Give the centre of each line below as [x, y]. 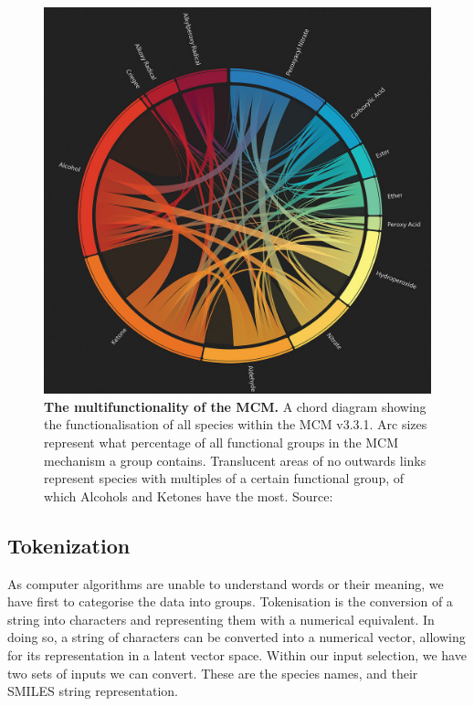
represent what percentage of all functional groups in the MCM [221, 442]
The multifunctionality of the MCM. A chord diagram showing [235, 406]
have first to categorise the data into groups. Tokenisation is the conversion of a [230, 601]
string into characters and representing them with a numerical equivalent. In [221, 619]
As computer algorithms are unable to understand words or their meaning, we [226, 583]
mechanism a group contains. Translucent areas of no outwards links [235, 460]
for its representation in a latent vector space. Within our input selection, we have [237, 654]
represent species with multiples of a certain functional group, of [224, 478]
